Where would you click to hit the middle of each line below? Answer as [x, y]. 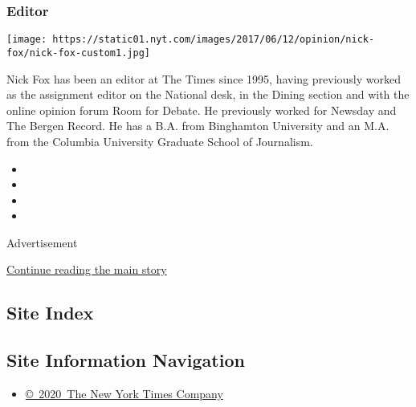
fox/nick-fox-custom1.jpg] [78, 53]
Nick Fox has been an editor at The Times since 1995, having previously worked [204, 78]
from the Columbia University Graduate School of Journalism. [160, 141]
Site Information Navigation [126, 360]
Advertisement [42, 242]
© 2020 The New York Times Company [124, 394]
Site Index [50, 313]
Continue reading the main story [87, 269]
